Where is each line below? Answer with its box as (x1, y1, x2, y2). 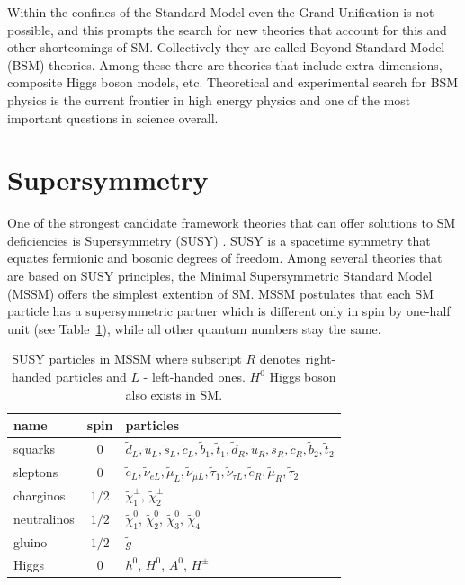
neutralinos (13, 509, 75, 528)
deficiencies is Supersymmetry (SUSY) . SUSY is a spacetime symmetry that (7, 230, 431, 249)
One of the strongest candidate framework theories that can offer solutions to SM (7, 213, 456, 232)
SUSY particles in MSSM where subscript (12, 349, 242, 368)
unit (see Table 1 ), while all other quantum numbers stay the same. (7, 319, 381, 337)
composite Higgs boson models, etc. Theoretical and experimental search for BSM (7, 73, 459, 92)
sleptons (13, 463, 58, 481)
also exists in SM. (125, 384, 223, 403)
